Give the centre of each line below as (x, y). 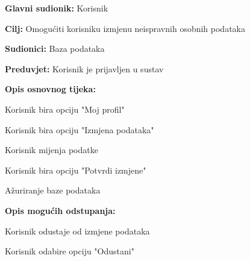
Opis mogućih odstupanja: (60, 210)
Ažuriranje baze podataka (53, 190)
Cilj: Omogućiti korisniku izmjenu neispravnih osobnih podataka (125, 28)
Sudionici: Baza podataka (55, 49)
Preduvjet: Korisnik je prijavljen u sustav (84, 68)
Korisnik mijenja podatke (52, 150)
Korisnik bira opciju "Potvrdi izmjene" (76, 170)
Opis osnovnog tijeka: (50, 89)
